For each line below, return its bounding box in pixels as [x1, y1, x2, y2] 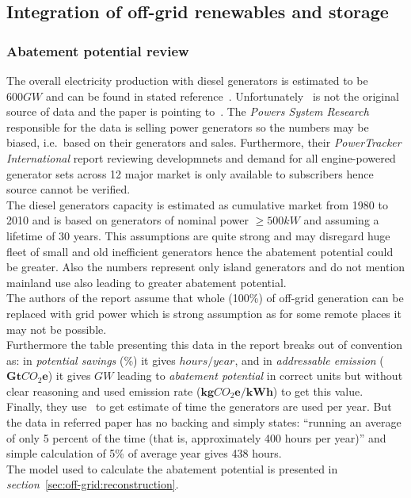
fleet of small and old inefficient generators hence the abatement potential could [6, 243, 394, 259]
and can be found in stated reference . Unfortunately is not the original [45, 87, 399, 104]
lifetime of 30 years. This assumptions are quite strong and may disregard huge [6, 227, 390, 243]
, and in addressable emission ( [234, 351, 384, 368]
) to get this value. [272, 382, 363, 399]
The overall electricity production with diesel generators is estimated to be [6, 72, 368, 88]
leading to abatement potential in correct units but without [117, 367, 403, 384]
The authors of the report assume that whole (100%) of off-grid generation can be [6, 289, 404, 306]
